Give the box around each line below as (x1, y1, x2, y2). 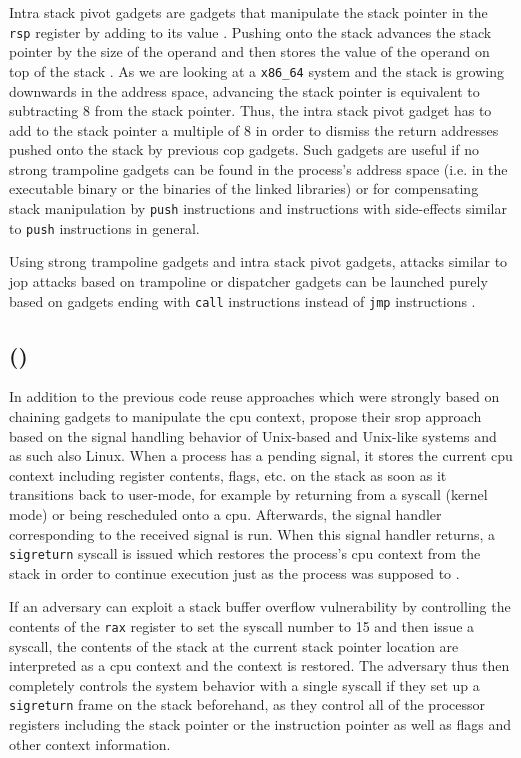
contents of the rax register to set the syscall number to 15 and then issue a (9, 616, 475, 637)
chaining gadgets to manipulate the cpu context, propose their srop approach (9, 406, 482, 427)
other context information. (9, 733, 171, 754)
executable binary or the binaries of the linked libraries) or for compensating (9, 178, 479, 199)
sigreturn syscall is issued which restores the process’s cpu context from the (9, 543, 481, 564)
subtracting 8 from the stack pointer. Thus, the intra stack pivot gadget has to (9, 100, 492, 121)
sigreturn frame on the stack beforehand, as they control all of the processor (9, 694, 485, 715)
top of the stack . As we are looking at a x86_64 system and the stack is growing (9, 60, 504, 81)
